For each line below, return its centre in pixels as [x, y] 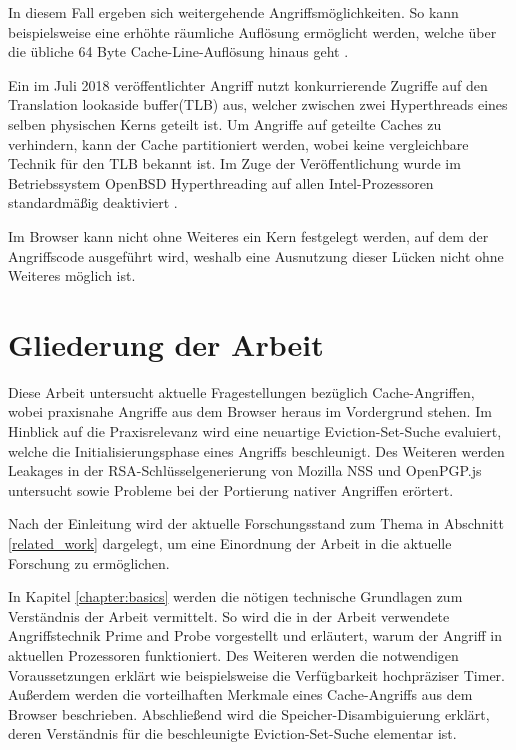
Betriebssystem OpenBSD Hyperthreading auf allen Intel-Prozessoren [221, 182]
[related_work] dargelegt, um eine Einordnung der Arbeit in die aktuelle [230, 543]
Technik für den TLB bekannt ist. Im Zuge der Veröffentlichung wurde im [234, 163]
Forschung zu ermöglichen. [89, 562]
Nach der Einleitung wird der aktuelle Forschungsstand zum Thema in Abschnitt [256, 523]
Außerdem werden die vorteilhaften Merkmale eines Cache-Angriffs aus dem [240, 694]
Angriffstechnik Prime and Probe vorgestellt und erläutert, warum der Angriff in [255, 635]
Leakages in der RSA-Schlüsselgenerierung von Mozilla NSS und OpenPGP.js [245, 470]
